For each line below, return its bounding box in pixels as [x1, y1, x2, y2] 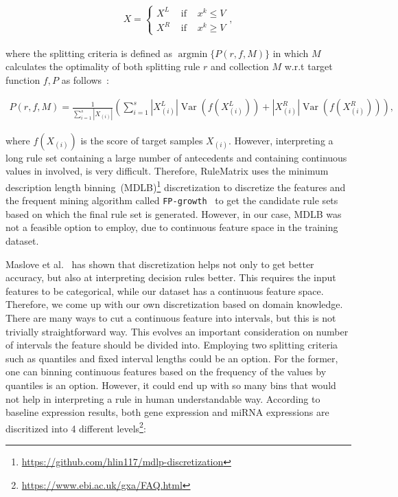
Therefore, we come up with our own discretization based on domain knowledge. [5, 297, 343, 311]
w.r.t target [284, 59, 333, 74]
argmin [178, 49, 208, 59]
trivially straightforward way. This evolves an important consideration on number [5, 324, 349, 338]
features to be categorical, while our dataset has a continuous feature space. [5, 283, 324, 298]
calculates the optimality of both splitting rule [5, 59, 200, 74]
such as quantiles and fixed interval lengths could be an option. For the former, [5, 351, 338, 365]
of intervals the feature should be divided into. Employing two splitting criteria [5, 338, 338, 352]
